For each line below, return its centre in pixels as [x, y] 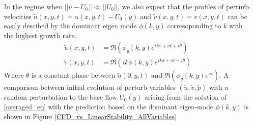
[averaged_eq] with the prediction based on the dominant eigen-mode [109, 107]
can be [238, 16]
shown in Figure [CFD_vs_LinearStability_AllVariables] [90, 116]
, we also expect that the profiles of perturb [183, 6]
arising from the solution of [186, 97]
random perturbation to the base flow [61, 97]
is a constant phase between [73, 75]
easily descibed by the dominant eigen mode [70, 26]
